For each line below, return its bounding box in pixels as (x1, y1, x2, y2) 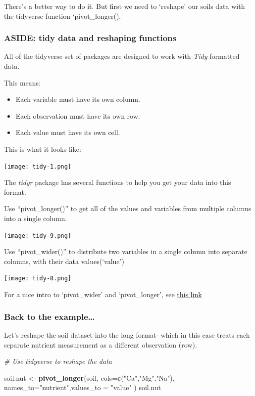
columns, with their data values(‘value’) (4, 256, 124, 266)
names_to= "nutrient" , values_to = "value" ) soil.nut (4, 382, 161, 393)
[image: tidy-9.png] (4, 232, 72, 239)
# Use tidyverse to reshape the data (4, 356, 112, 366)
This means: (4, 77, 41, 88)
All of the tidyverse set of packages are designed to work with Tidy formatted (4, 51, 240, 61)
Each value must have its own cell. (15, 127, 120, 137)
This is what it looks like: (4, 143, 81, 154)
